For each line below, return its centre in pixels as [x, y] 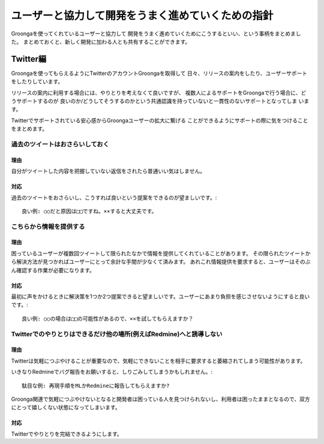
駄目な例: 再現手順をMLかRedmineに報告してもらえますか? [96, 386]
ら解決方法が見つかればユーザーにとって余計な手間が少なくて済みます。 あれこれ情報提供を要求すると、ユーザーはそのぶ [161, 262]
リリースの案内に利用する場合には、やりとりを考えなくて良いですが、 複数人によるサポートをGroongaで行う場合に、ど [159, 92]
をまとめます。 [29, 129]
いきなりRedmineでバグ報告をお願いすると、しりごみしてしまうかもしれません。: [112, 372]
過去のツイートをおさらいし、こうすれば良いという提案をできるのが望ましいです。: [114, 197]
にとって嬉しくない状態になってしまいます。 [66, 407]
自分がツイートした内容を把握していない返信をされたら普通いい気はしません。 [108, 171]
